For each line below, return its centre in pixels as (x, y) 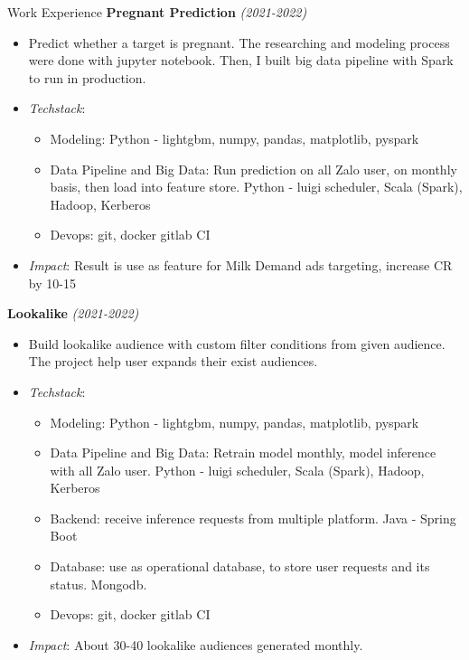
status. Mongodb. (98, 584)
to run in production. (87, 77)
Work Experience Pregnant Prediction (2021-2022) (157, 12)
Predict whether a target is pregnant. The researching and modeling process (239, 42)
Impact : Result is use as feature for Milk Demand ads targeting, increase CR (240, 264)
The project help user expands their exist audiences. (173, 361)
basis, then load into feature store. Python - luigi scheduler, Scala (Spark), (256, 187)
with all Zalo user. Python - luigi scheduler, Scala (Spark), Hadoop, (237, 470)
